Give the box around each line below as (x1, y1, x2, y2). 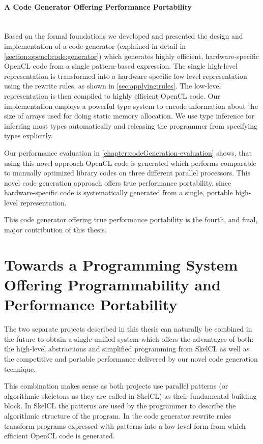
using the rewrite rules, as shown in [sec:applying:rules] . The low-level (4, 80, 221, 91)
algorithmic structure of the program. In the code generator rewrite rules (4, 410, 231, 421)
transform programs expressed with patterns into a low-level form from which (4, 420, 246, 431)
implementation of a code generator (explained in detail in (4, 40, 186, 51)
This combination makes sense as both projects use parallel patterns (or (4, 380, 228, 391)
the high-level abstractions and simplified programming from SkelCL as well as (4, 343, 250, 354)
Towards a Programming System (4, 254, 238, 275)
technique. (4, 363, 36, 374)
